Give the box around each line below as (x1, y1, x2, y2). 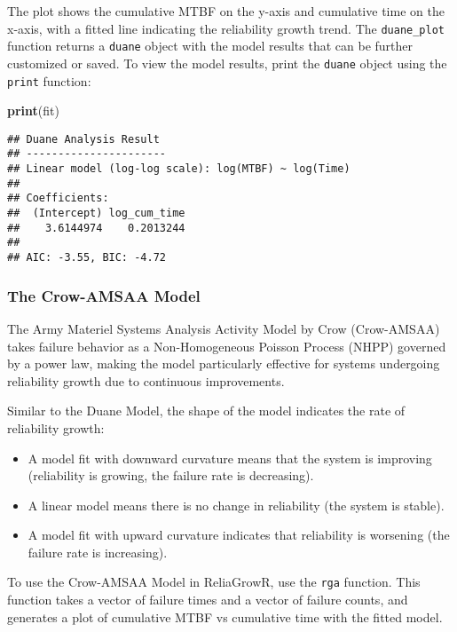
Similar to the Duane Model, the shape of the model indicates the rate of (7, 401, 406, 420)
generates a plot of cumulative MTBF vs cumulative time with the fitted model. (7, 607, 443, 626)
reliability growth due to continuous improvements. (7, 371, 285, 390)
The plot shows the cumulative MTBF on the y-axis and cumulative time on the (7, 2, 445, 20)
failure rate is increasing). (28, 542, 168, 561)
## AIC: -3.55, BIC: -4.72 (7, 251, 166, 265)
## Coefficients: (7, 192, 109, 205)
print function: (7, 71, 91, 90)
